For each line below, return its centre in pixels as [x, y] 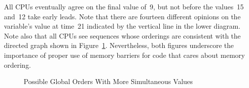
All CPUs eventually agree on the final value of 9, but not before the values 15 [124, 6]
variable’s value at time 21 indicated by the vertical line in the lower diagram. [122, 26]
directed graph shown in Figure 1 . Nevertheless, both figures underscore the [119, 45]
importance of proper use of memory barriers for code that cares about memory [124, 55]
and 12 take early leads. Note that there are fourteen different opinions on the [122, 16]
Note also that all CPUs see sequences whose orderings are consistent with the [123, 35]
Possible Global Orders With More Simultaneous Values [108, 81]
